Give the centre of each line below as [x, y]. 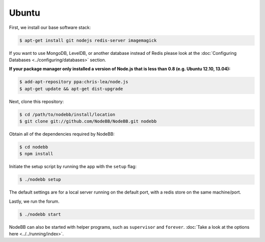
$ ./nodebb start [40, 214]
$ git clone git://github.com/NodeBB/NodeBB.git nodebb [88, 121]
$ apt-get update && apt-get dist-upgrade [71, 89]
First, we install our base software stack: [50, 27]
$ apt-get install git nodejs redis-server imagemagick [88, 40]
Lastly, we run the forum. [34, 201]
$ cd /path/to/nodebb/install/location [67, 114]
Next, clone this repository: [36, 101]
